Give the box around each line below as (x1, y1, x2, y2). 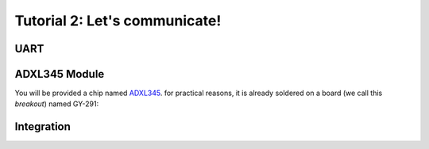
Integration (14, 120, 71, 134)
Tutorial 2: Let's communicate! (14, 12, 222, 29)
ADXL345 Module (14, 67, 105, 81)
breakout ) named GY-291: (14, 99, 99, 109)
